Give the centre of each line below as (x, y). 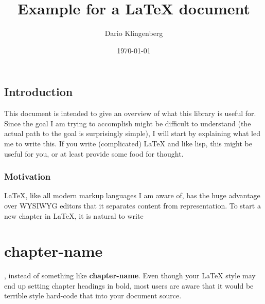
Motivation (28, 176)
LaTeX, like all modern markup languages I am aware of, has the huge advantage (132, 195)
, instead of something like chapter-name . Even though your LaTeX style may (130, 275)
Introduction (39, 92)
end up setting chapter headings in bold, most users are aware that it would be (129, 285)
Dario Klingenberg (134, 33)
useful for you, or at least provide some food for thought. (94, 153)
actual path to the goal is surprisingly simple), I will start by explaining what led (132, 133)
